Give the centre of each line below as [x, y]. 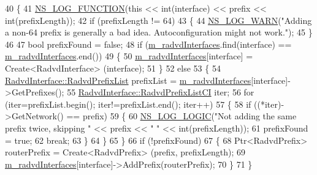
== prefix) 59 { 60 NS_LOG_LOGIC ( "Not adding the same [181, 116]
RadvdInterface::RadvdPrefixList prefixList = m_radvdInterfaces [128, 80]
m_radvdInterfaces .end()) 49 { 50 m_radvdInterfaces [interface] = [129, 56]
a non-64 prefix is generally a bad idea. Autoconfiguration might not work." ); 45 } [159, 32]
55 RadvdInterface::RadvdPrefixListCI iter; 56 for [161, 92]
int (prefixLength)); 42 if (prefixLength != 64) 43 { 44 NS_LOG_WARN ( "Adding [158, 20]
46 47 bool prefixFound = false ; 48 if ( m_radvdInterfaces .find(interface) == [148, 44]
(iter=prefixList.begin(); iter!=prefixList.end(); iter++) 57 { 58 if [128, 104]
